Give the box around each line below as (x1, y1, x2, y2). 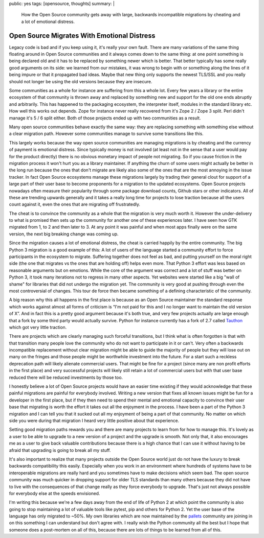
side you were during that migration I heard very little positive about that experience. (9, 418, 179, 423)
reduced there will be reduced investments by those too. (9, 374, 123, 380)
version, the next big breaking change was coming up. (9, 231, 119, 237)
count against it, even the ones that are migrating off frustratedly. (9, 201, 140, 208)
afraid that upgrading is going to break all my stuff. (9, 447, 111, 453)
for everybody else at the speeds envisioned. (9, 490, 100, 496)
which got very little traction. (9, 324, 67, 330)
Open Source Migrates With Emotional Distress (9, 31, 155, 40)
